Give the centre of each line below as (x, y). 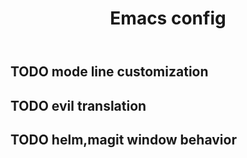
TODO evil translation (78, 105)
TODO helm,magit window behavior (123, 139)
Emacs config (168, 18)
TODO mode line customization (109, 72)
